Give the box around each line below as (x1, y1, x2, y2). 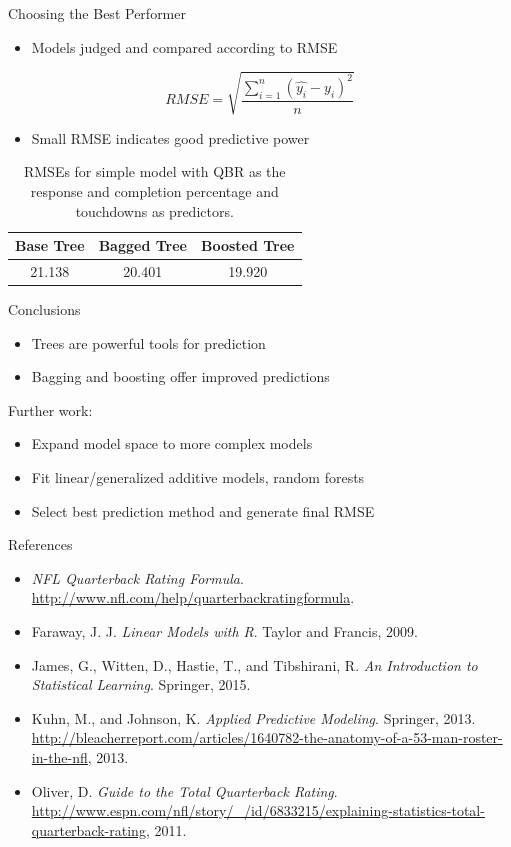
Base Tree (15, 235, 85, 256)
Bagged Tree (98, 235, 187, 256)
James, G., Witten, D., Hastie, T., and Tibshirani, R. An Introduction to (31, 654, 478, 675)
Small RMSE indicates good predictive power (31, 127, 310, 148)
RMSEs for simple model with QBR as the (23, 161, 286, 182)
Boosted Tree (200, 235, 295, 256)
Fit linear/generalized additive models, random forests (31, 467, 365, 488)
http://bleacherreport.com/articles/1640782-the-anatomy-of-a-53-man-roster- (31, 727, 503, 748)
